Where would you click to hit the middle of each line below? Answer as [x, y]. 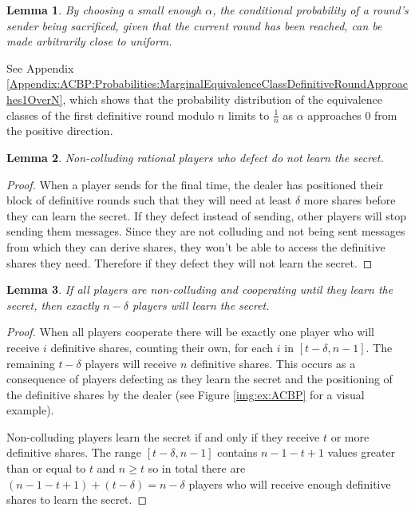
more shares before [350, 200]
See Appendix [40, 67]
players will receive [131, 363]
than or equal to [46, 468]
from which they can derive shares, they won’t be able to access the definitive [196, 246]
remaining [31, 363]
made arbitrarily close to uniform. [89, 41]
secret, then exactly [53, 305]
